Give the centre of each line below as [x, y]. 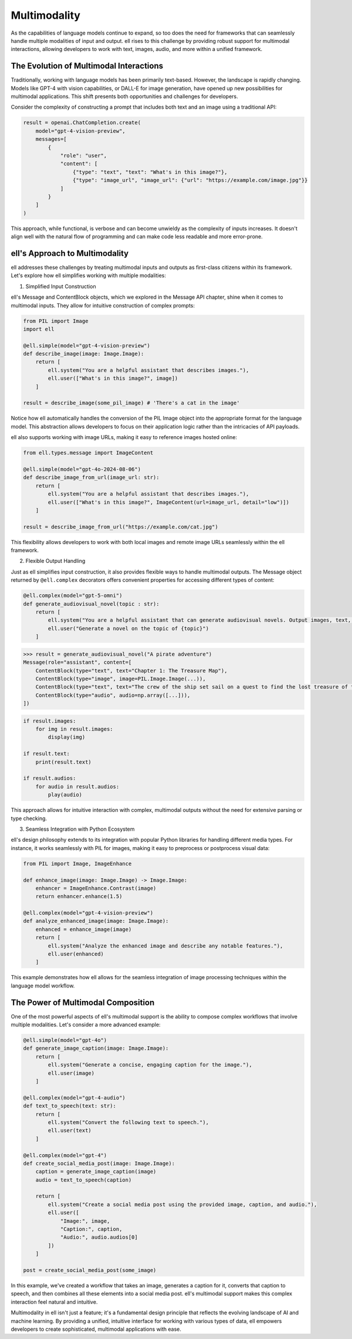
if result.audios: [50, 778]
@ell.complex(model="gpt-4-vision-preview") [88, 913]
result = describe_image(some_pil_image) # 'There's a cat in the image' [131, 403]
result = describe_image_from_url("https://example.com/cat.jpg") [121, 527]
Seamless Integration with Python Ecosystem [80, 829]
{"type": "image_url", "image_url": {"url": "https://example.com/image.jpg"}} [190, 180]
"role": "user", [84, 155]
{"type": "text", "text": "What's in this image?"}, [150, 172]
